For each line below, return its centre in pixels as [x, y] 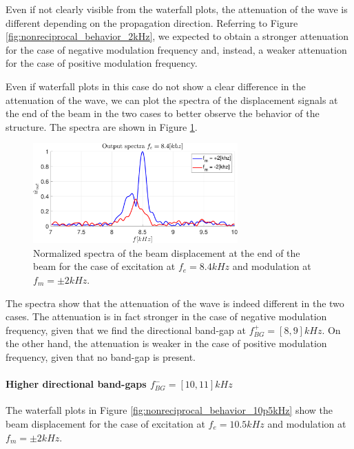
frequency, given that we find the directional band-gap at [126, 330]
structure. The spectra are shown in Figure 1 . [102, 126]
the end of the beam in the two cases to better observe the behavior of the [163, 113]
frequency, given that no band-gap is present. [101, 357]
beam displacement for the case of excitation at [105, 423]
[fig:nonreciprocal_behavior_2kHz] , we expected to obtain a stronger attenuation [177, 36]
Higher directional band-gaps [76, 384]
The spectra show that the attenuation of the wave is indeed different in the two [175, 303]
